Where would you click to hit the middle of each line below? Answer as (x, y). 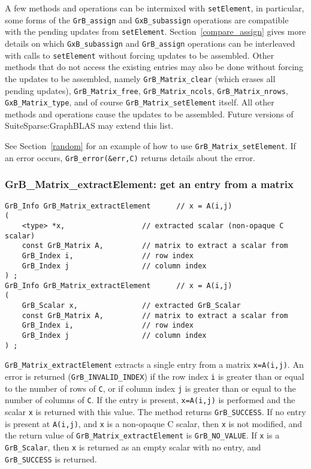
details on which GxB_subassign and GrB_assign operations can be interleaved (150, 43)
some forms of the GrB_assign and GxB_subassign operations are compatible (147, 19)
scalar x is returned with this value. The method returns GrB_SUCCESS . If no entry (155, 412)
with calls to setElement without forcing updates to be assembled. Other (140, 55)
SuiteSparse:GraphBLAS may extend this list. (89, 125)
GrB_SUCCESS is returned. (51, 459)
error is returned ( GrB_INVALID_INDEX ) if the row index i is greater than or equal (155, 376)
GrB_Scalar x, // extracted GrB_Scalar (131, 306)
